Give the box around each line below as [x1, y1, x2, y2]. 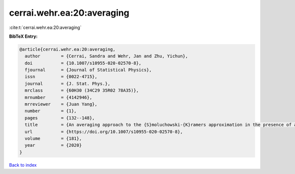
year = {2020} [25, 143, 82, 148]
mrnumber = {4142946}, [25, 95, 92, 100]
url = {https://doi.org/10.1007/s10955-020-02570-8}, [25, 129, 183, 134]
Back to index [9, 162, 37, 168]
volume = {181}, [25, 136, 82, 141]
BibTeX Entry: [9, 33, 38, 39]
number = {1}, [25, 108, 77, 114]
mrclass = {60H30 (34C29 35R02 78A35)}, [25, 88, 139, 93]
